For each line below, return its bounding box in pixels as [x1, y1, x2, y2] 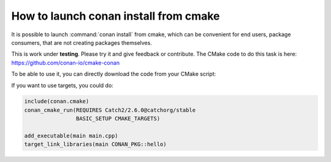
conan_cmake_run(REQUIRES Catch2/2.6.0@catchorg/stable [24, 106, 196, 114]
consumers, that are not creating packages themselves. [11, 39, 153, 46]
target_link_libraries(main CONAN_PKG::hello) [24, 141, 167, 148]
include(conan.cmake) [24, 98, 89, 105]
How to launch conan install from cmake [11, 9, 220, 23]
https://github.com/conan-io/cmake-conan [11, 59, 120, 66]
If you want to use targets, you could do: [11, 82, 113, 89]
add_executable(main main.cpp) [24, 133, 119, 139]
